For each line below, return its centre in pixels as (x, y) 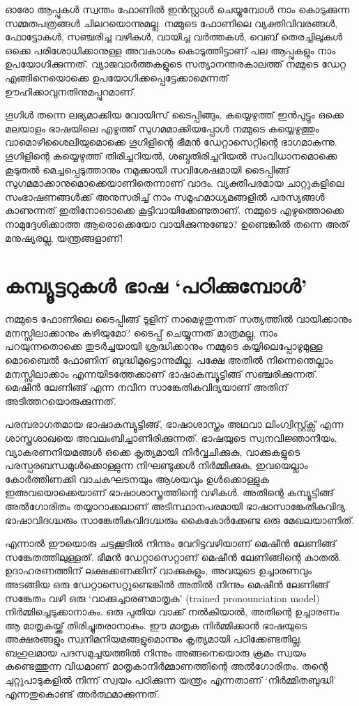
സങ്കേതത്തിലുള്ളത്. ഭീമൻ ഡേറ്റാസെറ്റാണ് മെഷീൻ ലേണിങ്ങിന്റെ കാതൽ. (173, 557)
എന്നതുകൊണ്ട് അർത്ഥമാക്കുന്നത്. (83, 693)
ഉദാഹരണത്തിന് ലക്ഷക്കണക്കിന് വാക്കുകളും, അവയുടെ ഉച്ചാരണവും (158, 570)
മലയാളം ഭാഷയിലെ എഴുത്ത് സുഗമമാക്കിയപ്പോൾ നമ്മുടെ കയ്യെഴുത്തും (162, 128)
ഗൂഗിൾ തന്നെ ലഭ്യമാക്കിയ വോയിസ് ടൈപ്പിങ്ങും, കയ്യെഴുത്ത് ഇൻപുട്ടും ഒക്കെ (175, 115)
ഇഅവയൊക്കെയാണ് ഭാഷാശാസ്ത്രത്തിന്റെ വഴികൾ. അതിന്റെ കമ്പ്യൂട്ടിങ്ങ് (169, 492)
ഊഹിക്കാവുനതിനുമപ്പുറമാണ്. (71, 91)
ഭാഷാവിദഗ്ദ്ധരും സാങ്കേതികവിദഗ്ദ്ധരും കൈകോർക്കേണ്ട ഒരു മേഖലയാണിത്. (180, 520)
